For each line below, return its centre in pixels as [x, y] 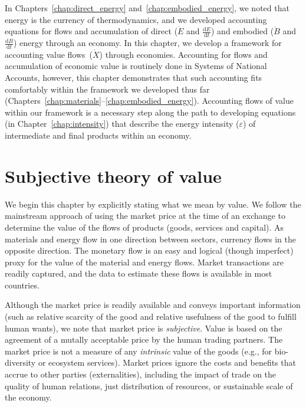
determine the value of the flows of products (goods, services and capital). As [144, 227]
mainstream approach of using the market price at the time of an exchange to [145, 216]
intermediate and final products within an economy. [98, 135]
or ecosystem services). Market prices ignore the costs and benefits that [167, 362]
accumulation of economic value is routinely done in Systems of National [136, 66]
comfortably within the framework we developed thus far [107, 89]
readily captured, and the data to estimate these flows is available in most [139, 273]
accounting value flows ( [49, 54]
